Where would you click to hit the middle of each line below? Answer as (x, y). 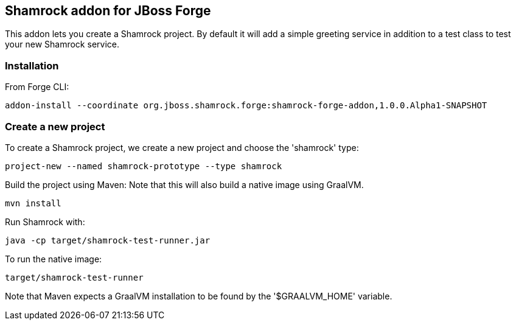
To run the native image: (54, 259)
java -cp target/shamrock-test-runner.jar (108, 240)
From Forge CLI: (37, 87)
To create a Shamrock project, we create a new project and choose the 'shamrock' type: (182, 147)
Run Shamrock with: (45, 222)
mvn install (33, 203)
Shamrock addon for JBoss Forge (108, 11)
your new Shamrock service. (62, 44)
